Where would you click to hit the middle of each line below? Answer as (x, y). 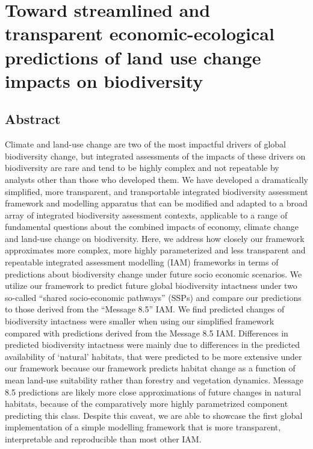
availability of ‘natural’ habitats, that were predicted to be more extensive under (153, 356)
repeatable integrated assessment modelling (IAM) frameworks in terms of (142, 262)
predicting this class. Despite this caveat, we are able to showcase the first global (154, 415)
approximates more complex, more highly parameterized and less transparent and (155, 250)
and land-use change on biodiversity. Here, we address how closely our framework (155, 238)
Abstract (33, 119)
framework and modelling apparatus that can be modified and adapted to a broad (156, 203)
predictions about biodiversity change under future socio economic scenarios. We (153, 274)
